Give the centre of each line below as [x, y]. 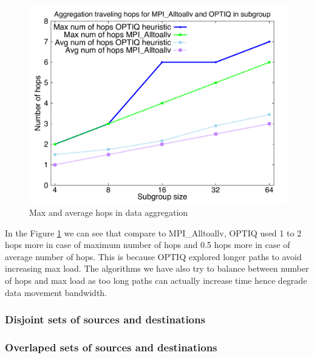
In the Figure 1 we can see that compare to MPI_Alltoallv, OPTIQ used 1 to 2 [153, 232]
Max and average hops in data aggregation [109, 212]
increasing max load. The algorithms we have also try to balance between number [157, 268]
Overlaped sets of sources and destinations [111, 347]
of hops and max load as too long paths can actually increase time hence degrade [156, 281]
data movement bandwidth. [56, 292]
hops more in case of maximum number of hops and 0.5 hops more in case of [148, 245]
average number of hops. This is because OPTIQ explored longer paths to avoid [153, 256]
